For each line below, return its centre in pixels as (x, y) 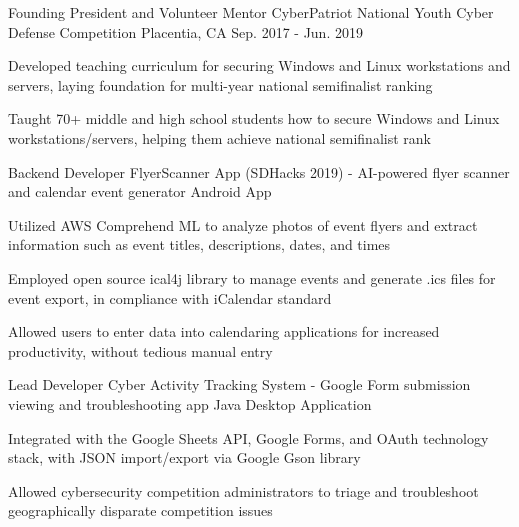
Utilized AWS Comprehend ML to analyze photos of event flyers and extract (243, 224)
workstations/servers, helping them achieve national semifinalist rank (219, 137)
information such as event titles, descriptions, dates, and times (199, 244)
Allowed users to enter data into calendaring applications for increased (224, 331)
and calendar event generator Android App (140, 191)
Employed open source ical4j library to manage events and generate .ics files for (252, 277)
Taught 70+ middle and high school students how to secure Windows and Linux (254, 118)
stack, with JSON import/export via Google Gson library (184, 457)
